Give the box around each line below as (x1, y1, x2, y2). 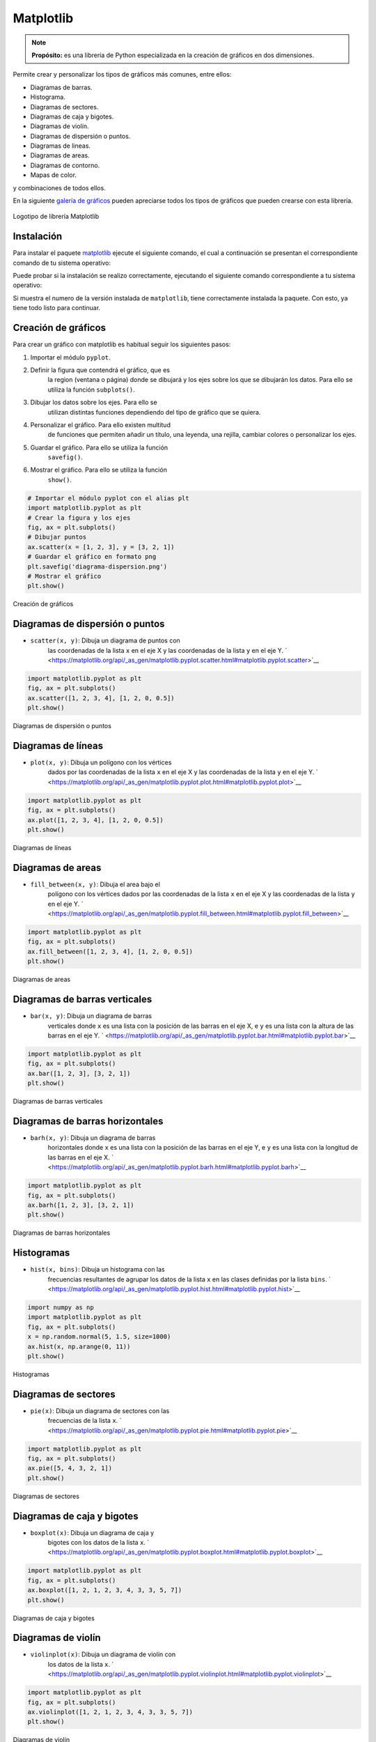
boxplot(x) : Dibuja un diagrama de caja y (30, 1528, 155, 1536)
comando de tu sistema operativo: (13, 259, 111, 267)
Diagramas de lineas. (30, 141, 91, 150)
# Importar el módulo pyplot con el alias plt (27, 494, 189, 502)
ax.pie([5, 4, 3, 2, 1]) (27, 1464, 113, 1472)
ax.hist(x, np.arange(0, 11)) (27, 1342, 131, 1350)
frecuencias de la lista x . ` (47, 1417, 122, 1425)
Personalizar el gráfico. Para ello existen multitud (30, 420, 171, 429)
